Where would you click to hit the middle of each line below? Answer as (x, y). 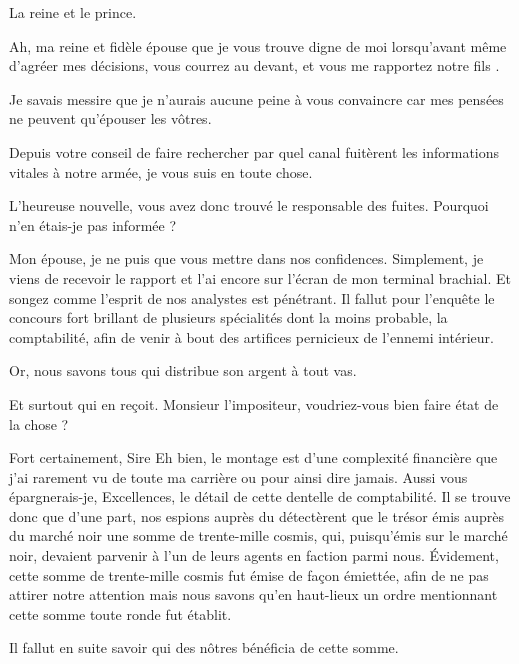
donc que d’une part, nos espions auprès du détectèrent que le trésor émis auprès (257, 515)
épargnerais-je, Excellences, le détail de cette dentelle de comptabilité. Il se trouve (260, 496)
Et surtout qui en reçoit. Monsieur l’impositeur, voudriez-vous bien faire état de (254, 403)
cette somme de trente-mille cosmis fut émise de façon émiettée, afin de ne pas (249, 574)
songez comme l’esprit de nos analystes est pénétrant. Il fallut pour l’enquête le (252, 297)
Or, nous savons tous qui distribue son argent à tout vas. (183, 370)
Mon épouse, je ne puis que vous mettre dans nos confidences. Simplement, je (246, 258)
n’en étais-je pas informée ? (93, 224)
